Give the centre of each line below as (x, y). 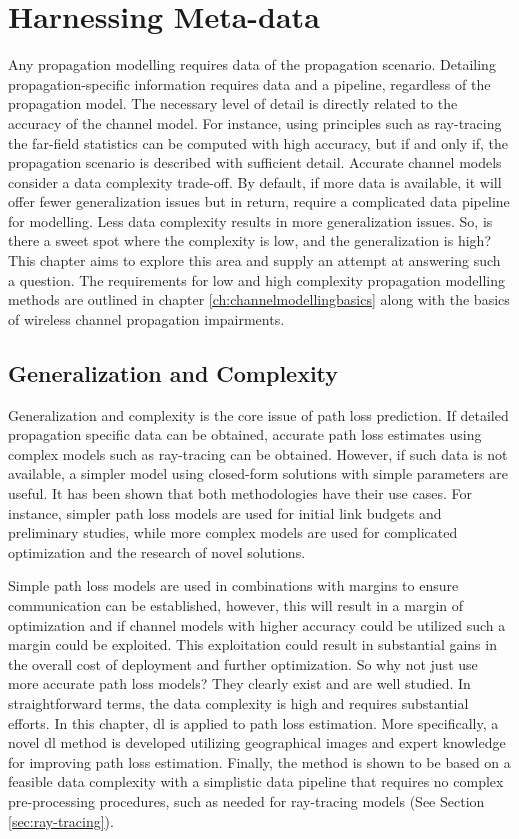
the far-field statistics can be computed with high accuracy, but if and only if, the (258, 142)
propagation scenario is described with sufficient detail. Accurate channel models (255, 162)
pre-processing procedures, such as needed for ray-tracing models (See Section (246, 800)
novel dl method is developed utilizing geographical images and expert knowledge (257, 742)
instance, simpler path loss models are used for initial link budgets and (225, 512)
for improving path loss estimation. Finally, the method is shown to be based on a (259, 761)
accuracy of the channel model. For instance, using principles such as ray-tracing (255, 122)
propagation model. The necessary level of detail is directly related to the (233, 103)
